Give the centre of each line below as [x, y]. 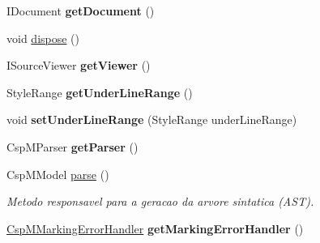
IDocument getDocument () [81, 11]
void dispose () [43, 38]
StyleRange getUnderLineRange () [100, 92]
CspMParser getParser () [73, 146]
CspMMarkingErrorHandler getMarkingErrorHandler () [155, 228]
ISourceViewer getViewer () [79, 65]
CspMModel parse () [58, 174]
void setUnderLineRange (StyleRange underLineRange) [152, 119]
